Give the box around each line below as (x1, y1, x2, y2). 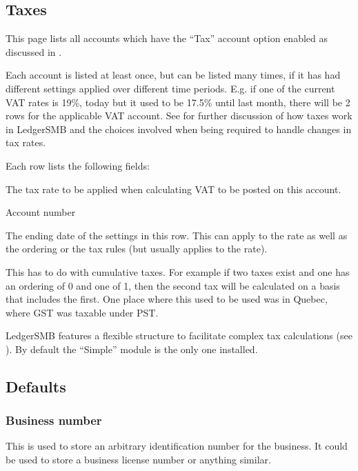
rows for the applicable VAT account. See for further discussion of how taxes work (6, 108, 352, 123)
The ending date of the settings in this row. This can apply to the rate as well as (6, 228, 348, 242)
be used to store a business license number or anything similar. (6, 452, 271, 467)
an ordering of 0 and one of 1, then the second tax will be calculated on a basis (6, 278, 340, 292)
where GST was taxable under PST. (6, 305, 159, 319)
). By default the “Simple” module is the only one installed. (6, 341, 258, 356)
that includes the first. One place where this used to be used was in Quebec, (6, 292, 328, 306)
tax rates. (6, 135, 46, 150)
